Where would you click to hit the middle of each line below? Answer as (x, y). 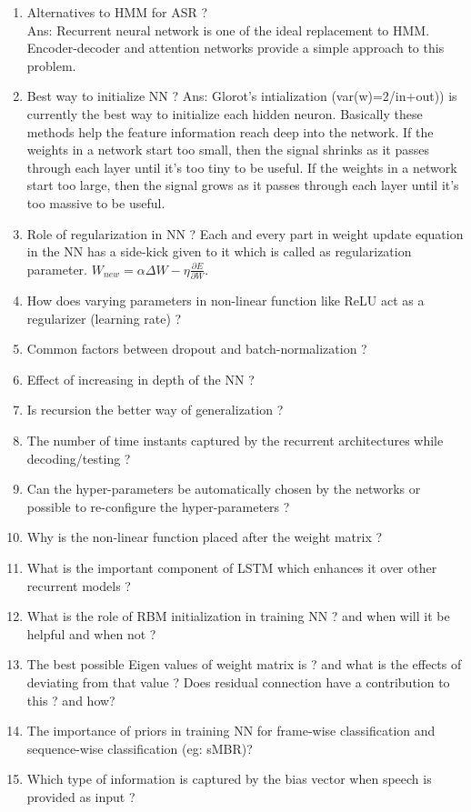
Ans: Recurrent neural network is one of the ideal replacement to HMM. (228, 30)
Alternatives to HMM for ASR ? (117, 12)
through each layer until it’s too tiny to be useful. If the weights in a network (242, 167)
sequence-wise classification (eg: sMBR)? (140, 748)
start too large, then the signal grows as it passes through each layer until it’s (243, 185)
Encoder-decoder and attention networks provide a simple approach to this (235, 48)
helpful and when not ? (91, 633)
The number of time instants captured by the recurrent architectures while (235, 440)
